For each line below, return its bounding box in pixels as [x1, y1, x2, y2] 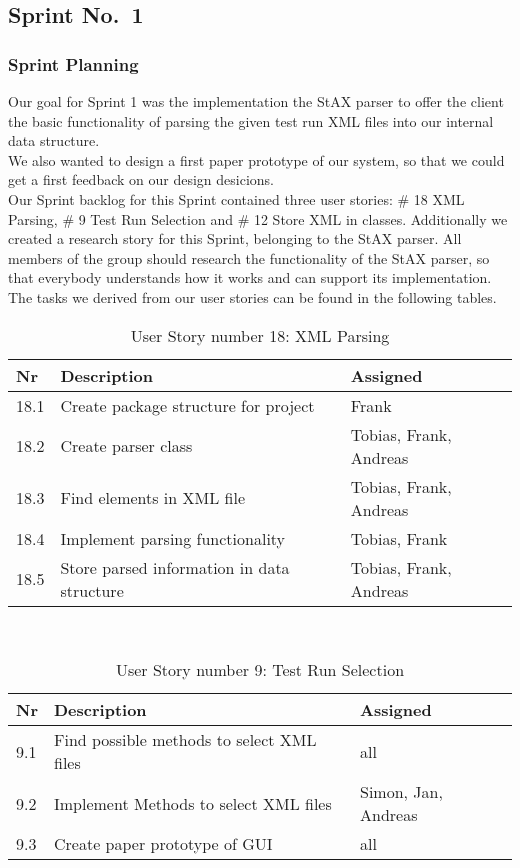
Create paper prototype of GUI [53, 832, 273, 856]
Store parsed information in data [60, 555, 290, 579]
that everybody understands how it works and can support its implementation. [8, 267, 492, 288]
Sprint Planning [8, 51, 139, 76]
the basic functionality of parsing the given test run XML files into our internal [8, 110, 494, 131]
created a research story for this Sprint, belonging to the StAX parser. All [8, 228, 462, 249]
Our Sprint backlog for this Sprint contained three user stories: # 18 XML [8, 188, 465, 209]
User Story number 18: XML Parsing [130, 323, 390, 347]
